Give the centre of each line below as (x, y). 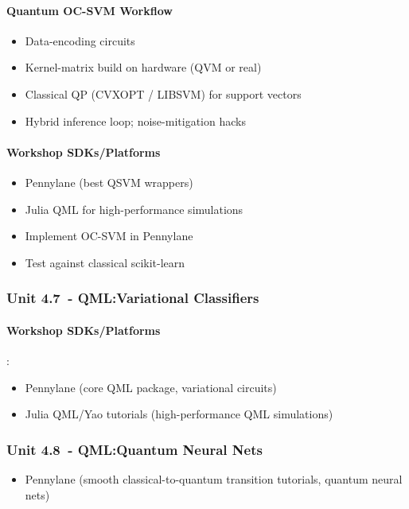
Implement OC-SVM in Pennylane (109, 236)
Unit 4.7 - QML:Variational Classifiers (133, 298)
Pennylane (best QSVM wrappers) (109, 182)
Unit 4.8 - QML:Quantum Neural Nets (134, 449)
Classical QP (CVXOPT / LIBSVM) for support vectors (163, 93)
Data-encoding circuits (80, 40)
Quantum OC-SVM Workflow (90, 10)
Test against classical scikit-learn (105, 262)
